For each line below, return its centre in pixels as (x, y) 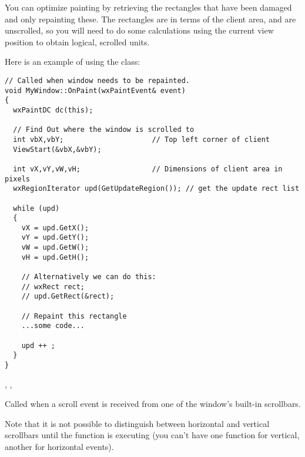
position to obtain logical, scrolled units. (77, 42)
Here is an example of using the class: (73, 62)
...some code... (53, 326)
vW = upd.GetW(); (55, 248)
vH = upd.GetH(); (55, 257)
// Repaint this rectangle (74, 316)
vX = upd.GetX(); (55, 228)
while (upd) (36, 208)
